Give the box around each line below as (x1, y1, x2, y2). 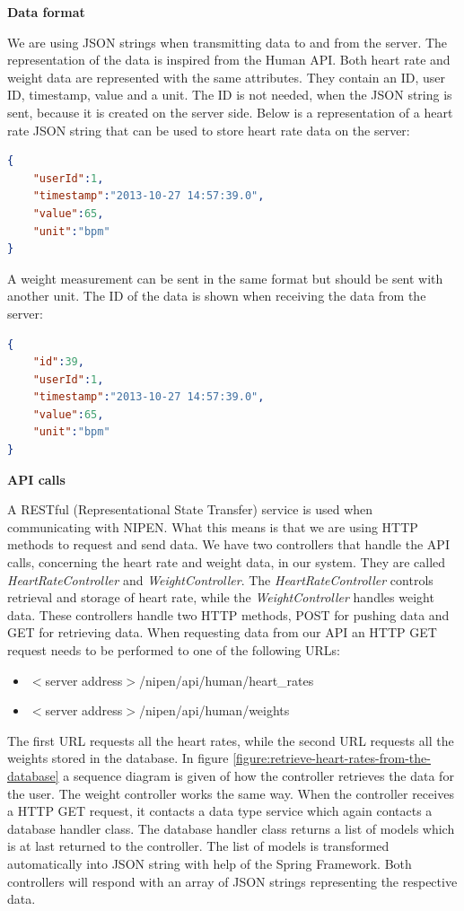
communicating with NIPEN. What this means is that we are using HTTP (7, 517, 418, 536)
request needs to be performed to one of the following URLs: (7, 641, 340, 659)
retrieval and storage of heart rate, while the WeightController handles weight (7, 588, 434, 607)
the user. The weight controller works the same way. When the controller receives (7, 784, 454, 802)
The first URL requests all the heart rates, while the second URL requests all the (7, 731, 454, 749)
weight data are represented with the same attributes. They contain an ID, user (7, 67, 445, 86)
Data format (7, 3, 85, 21)
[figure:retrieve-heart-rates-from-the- (232, 749, 431, 767)
